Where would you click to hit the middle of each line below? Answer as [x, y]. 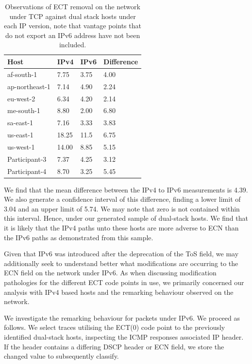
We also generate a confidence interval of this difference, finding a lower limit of [122, 199]
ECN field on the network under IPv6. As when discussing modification [110, 273]
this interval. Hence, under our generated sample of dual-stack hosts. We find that [126, 218]
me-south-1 [24, 110]
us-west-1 [21, 146]
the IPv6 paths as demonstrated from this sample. [79, 237]
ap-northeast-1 [29, 86]
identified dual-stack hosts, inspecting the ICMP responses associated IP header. [124, 336]
